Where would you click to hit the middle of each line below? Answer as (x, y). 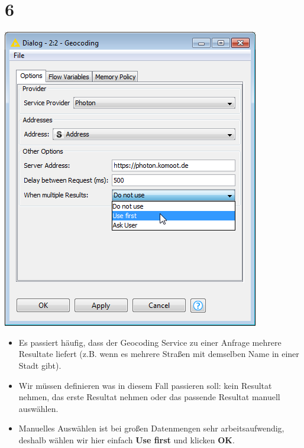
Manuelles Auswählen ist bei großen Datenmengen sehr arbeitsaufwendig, (151, 428)
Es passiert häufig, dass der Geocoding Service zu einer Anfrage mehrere (150, 342)
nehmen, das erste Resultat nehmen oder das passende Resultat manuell (149, 397)
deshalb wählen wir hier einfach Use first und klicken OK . (127, 439)
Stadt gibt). (40, 365)
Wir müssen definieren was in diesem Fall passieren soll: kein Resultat (145, 385)
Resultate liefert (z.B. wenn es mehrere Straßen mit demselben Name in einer (159, 354)
